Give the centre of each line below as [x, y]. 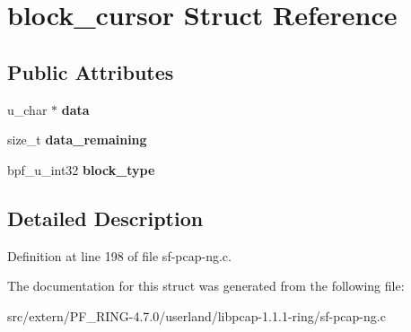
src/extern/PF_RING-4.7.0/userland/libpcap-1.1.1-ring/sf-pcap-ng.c [197, 315]
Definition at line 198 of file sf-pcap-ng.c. [119, 255]
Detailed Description [105, 218]
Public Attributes [91, 71]
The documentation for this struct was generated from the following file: [206, 286]
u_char [27, 109]
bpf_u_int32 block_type [81, 169]
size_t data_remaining [77, 140]
